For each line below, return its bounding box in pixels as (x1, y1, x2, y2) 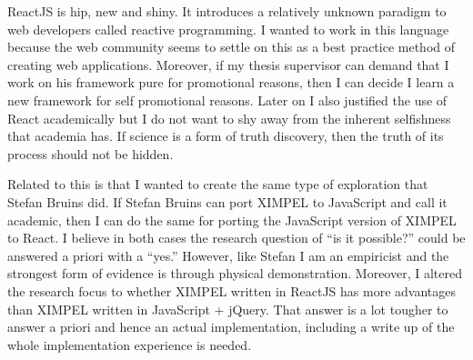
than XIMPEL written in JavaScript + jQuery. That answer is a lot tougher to (7, 299, 448, 318)
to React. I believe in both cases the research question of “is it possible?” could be (7, 228, 466, 247)
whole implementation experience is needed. (7, 335, 252, 354)
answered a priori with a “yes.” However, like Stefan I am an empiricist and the (7, 245, 449, 265)
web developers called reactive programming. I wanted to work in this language (7, 19, 449, 38)
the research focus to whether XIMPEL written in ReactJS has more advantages (7, 281, 456, 300)
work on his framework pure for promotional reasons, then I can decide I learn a (7, 73, 455, 92)
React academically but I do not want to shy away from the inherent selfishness (7, 108, 451, 127)
